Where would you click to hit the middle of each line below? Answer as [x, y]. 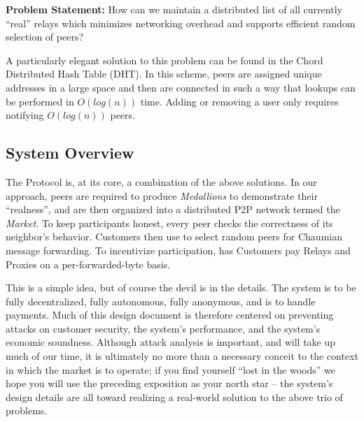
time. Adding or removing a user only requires [239, 101]
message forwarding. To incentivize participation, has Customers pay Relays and [178, 250]
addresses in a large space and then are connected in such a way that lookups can [181, 87]
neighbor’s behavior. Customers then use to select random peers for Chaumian [174, 237]
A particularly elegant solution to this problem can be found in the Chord [164, 60]
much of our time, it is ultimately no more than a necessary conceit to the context [182, 356]
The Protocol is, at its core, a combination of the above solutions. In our [161, 181]
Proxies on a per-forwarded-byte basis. [88, 264]
